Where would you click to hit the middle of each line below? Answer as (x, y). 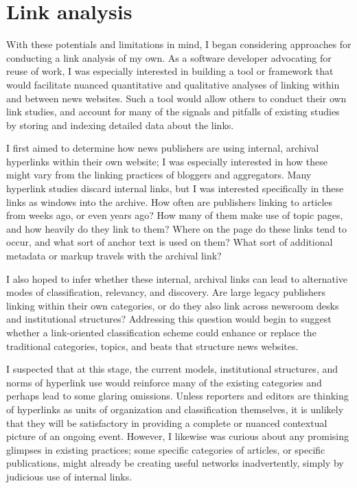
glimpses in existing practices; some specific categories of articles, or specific (166, 449)
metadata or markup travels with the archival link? (114, 256)
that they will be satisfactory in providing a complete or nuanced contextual (167, 422)
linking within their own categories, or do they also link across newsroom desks (173, 305)
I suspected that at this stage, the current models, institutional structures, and (172, 369)
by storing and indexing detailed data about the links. (120, 125)
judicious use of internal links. (69, 476)
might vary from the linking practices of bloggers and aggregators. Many (159, 175)
